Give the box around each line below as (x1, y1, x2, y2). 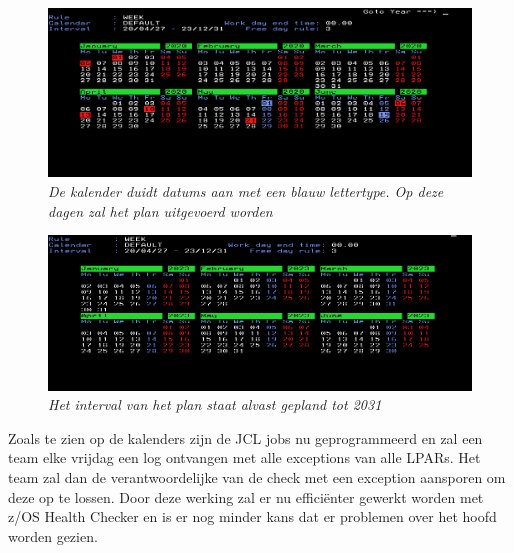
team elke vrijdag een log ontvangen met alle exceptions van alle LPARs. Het (8, 447, 481, 468)
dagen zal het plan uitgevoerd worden (48, 200, 273, 221)
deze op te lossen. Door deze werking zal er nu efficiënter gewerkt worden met (8, 486, 484, 507)
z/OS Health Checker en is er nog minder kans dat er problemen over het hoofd (8, 506, 497, 527)
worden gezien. (8, 525, 98, 546)
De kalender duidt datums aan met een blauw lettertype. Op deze (48, 180, 444, 201)
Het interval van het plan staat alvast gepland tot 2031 (48, 394, 382, 415)
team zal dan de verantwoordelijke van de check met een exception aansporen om (8, 466, 506, 487)
